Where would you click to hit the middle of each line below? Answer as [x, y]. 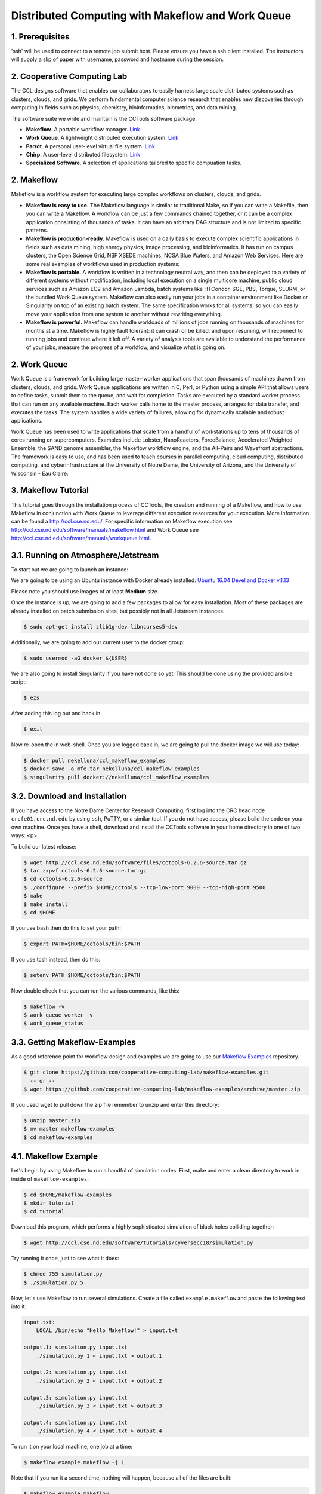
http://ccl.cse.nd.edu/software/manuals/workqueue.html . [81, 538]
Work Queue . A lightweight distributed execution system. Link [102, 138]
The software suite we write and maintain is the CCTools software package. [104, 118]
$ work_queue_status [53, 1023]
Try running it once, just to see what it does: [65, 1259]
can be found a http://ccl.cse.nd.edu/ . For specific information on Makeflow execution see [122, 521]
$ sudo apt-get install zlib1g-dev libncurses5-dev [101, 627]
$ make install [46, 904]
